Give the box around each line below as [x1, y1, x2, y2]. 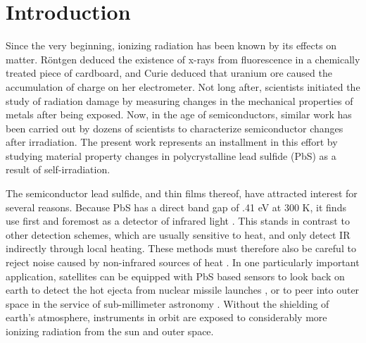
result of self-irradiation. [6, 162, 111, 177]
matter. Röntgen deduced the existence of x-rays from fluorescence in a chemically [6, 51, 360, 66]
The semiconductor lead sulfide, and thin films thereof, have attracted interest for [6, 186, 358, 201]
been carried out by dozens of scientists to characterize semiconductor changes [6, 120, 343, 135]
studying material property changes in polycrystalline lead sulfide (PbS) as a [6, 148, 336, 163]
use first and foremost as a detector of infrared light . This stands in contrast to [6, 213, 350, 228]
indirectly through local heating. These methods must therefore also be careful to [6, 241, 356, 256]
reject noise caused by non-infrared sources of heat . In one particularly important [6, 255, 360, 270]
